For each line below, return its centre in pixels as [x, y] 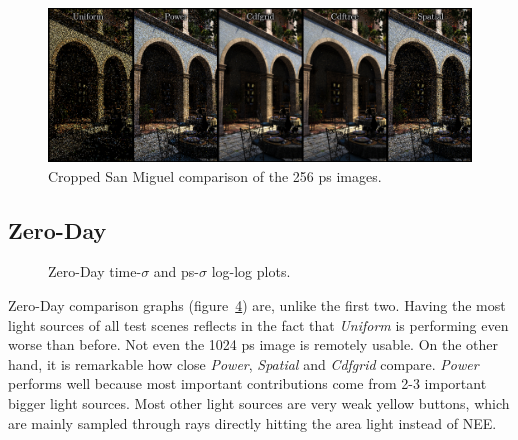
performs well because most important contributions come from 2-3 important [247, 383]
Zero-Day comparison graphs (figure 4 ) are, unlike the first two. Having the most [257, 305]
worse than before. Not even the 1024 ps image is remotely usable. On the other [253, 344]
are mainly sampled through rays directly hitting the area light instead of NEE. [252, 422]
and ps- [176, 271]
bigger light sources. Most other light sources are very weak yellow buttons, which [259, 402]
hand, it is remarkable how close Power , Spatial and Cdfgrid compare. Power [243, 363]
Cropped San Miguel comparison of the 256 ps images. [215, 175]
